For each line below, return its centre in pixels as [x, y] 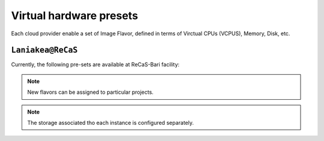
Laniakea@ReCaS [44, 50]
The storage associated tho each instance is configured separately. [111, 123]
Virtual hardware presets [74, 16]
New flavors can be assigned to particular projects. [91, 92]
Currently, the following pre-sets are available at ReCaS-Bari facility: [95, 65]
